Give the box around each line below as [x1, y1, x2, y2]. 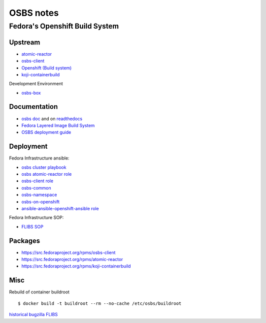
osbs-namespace [21, 192, 57, 198]
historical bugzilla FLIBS [9, 312, 58, 318]
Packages [9, 236, 40, 245]
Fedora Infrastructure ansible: [9, 155, 69, 161]
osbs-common [21, 185, 51, 191]
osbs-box [21, 90, 41, 96]
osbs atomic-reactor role [21, 171, 72, 177]
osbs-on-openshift [21, 198, 60, 204]
